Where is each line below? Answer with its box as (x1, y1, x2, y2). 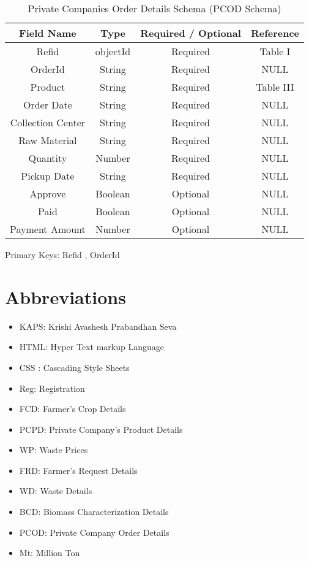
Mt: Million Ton (19, 546, 80, 559)
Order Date (23, 97, 72, 112)
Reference (250, 26, 300, 40)
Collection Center (10, 115, 86, 129)
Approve (29, 186, 66, 200)
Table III (256, 80, 294, 94)
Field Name (19, 26, 76, 40)
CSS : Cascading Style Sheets (19, 361, 130, 373)
